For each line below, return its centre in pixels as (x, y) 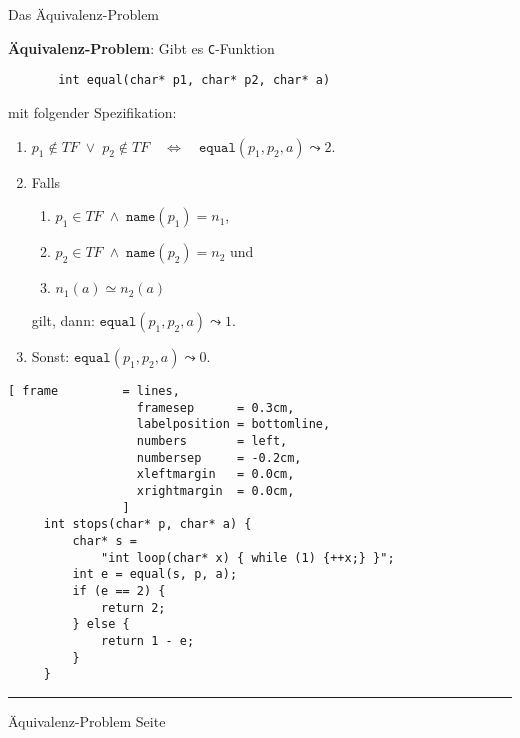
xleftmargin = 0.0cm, (215, 474)
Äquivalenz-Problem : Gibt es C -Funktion (141, 47)
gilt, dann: (63, 320)
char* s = (104, 541)
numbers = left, (212, 441)
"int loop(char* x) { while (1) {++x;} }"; (248, 557)
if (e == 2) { (119, 590)
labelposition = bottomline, (233, 424)
